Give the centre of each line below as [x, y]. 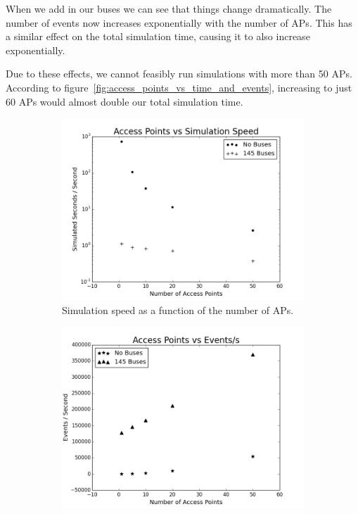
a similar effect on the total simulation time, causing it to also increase [158, 36]
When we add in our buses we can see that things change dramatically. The [169, 8]
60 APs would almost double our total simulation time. [124, 101]
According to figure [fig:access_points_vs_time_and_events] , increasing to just [179, 87]
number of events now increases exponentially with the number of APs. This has [179, 22]
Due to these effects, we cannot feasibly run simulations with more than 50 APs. [179, 74]
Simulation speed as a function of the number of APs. [178, 309]
